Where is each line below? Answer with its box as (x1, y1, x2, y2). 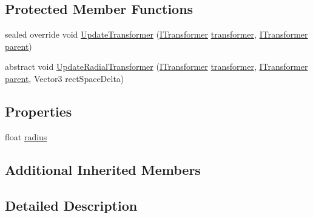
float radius (5, 130, 47, 143)
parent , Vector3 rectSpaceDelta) (5, 72, 124, 84)
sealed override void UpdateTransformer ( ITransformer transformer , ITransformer (5, 28, 308, 41)
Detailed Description (5, 196, 138, 214)
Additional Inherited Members (5, 160, 201, 179)
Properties (5, 101, 72, 120)
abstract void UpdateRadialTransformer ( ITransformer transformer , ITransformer (5, 60, 308, 73)
